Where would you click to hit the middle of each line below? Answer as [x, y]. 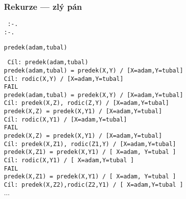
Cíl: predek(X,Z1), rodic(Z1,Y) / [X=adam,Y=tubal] [90, 144]
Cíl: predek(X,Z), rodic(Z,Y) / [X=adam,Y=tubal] [87, 103]
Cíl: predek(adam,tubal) [48, 62]
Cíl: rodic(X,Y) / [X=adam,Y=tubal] [64, 79]
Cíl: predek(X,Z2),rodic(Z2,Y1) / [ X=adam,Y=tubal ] [94, 185]
